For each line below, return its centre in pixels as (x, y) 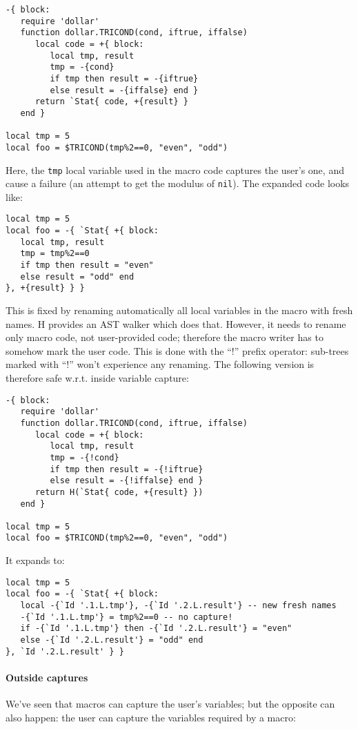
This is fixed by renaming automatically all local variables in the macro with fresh (179, 310)
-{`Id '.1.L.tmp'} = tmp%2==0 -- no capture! (127, 617)
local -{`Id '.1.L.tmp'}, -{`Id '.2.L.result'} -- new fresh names (178, 606)
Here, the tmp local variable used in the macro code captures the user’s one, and (175, 169)
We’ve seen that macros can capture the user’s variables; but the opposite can (170, 704)
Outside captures (47, 677)
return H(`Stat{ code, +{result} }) (119, 492)
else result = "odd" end (77, 276)
